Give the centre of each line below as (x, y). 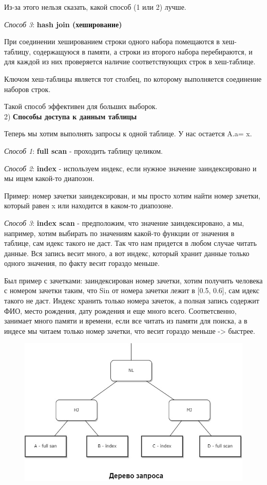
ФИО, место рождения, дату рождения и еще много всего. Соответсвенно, (120, 310)
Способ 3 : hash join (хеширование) (63, 24)
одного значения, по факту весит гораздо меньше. (82, 263)
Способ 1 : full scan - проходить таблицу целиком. (83, 150)
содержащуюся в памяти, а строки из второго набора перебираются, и (143, 51)
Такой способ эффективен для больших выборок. (81, 106)
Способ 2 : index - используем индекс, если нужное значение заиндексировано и (130, 168)
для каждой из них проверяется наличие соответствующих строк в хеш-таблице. (130, 61)
